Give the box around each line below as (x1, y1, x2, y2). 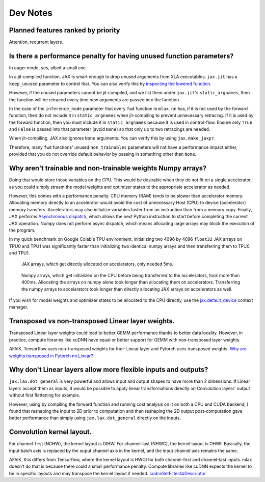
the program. (9, 227, 35, 233)
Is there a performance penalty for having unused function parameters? (9, 52, 234, 60)
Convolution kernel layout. (9, 428, 92, 436)
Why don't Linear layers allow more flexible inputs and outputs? (9, 366, 209, 374)
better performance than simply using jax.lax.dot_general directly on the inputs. (9, 415, 181, 421)
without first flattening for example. (9, 392, 80, 398)
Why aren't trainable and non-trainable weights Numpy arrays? (9, 164, 207, 172)
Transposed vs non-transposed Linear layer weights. (9, 317, 175, 325)
